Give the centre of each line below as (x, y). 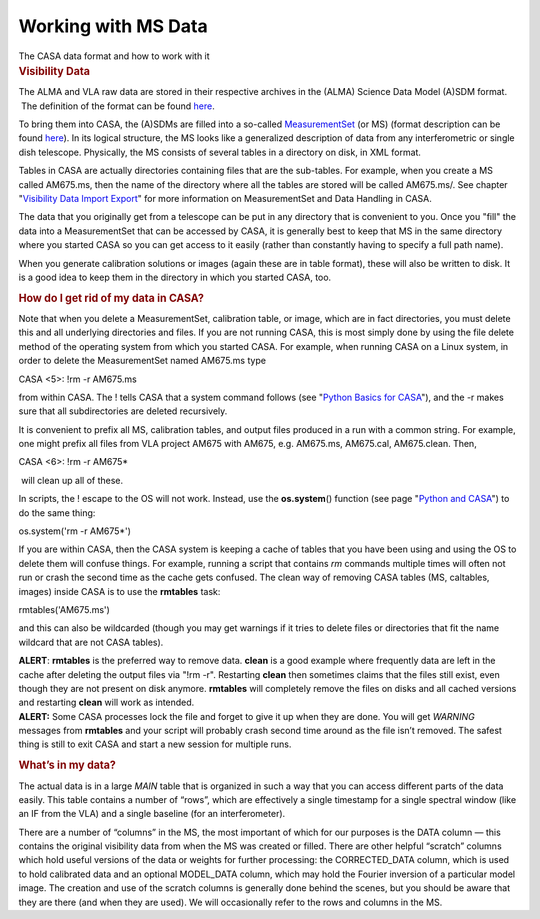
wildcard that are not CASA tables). (91, 642)
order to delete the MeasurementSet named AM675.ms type (142, 361)
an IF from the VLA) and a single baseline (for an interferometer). (152, 814)
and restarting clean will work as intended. (106, 702)
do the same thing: (57, 512)
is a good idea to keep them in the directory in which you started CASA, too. (175, 277)
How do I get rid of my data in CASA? (111, 298)
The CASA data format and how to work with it (114, 56)
